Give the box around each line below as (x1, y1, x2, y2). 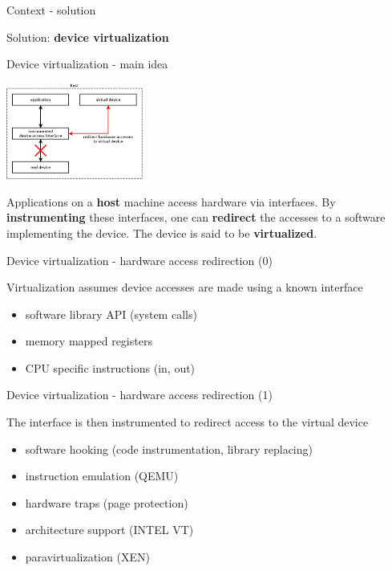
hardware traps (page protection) (25, 494, 188, 511)
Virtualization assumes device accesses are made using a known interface (6, 279, 363, 296)
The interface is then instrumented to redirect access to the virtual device (6, 414, 369, 430)
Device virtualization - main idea (6, 55, 168, 72)
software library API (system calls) (25, 305, 197, 322)
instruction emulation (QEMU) (25, 467, 179, 484)
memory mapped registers (25, 332, 152, 349)
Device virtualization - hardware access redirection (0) (6, 251, 273, 268)
